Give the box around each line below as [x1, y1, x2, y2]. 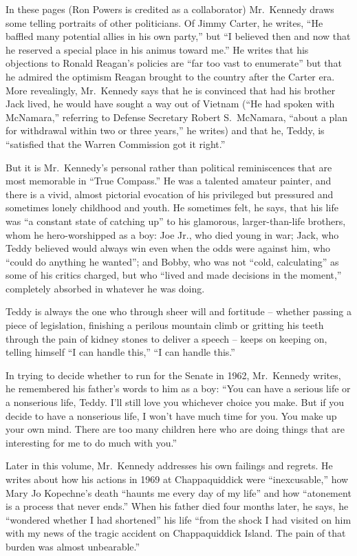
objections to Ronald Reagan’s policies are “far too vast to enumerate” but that [6, 56, 342, 70]
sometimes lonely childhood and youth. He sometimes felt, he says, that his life [6, 200, 338, 215]
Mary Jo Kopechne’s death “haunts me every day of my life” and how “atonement [6, 485, 351, 500]
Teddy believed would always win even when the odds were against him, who [6, 241, 330, 255]
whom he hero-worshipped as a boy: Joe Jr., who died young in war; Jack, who [6, 227, 339, 242]
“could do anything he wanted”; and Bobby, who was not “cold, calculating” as [6, 254, 339, 268]
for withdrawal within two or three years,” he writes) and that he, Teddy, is [6, 123, 325, 138]
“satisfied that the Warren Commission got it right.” [6, 136, 226, 151]
